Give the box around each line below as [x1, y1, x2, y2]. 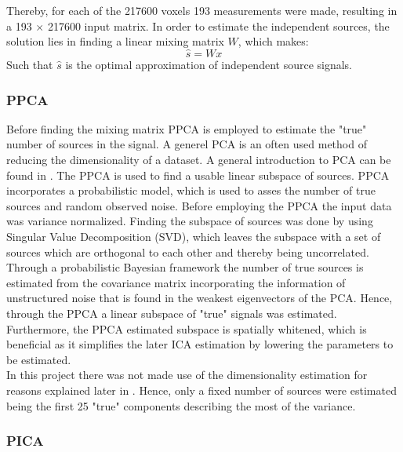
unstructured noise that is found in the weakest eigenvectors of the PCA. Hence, [6, 290, 393, 306]
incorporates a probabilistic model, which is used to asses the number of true [6, 182, 376, 199]
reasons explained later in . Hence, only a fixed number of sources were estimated [6, 381, 397, 398]
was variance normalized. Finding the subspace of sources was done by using [6, 213, 373, 229]
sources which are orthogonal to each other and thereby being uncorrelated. [6, 243, 369, 260]
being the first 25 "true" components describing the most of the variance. [6, 397, 356, 414]
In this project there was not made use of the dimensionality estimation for [6, 366, 368, 383]
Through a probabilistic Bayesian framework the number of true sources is [6, 259, 364, 275]
